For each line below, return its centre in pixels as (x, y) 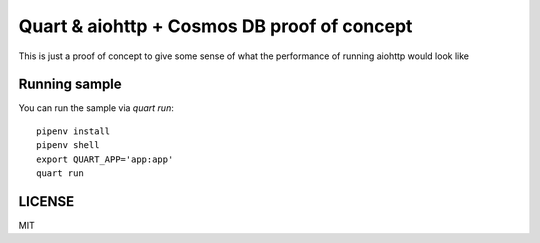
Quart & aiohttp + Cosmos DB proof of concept (215, 26)
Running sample (70, 84)
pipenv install (73, 131)
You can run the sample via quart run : (96, 108)
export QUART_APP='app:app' (105, 159)
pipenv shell (68, 145)
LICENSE (46, 201)
